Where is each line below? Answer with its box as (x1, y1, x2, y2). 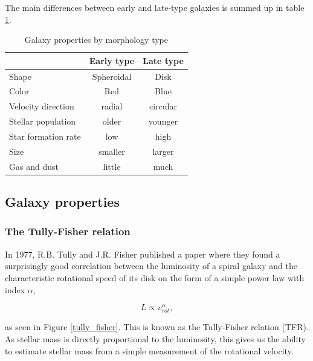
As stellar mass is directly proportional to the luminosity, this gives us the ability (5, 332, 306, 345)
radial (101, 100, 123, 112)
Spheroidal (92, 70, 132, 82)
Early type (89, 54, 135, 67)
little (103, 160, 121, 172)
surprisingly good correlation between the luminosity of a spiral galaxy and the (5, 259, 297, 272)
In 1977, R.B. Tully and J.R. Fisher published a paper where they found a (5, 247, 280, 260)
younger (148, 115, 178, 128)
